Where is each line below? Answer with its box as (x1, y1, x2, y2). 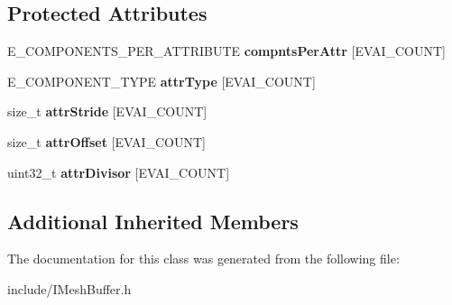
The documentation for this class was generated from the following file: (7, 249, 400, 268)
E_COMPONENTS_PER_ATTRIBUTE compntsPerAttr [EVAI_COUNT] (7, 42, 446, 60)
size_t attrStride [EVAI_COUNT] (7, 102, 208, 121)
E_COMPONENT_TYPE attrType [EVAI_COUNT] (7, 71, 316, 90)
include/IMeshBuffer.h (7, 279, 132, 298)
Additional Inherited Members (7, 207, 299, 235)
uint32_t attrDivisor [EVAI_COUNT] (7, 162, 230, 181)
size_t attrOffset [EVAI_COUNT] (7, 132, 207, 151)
